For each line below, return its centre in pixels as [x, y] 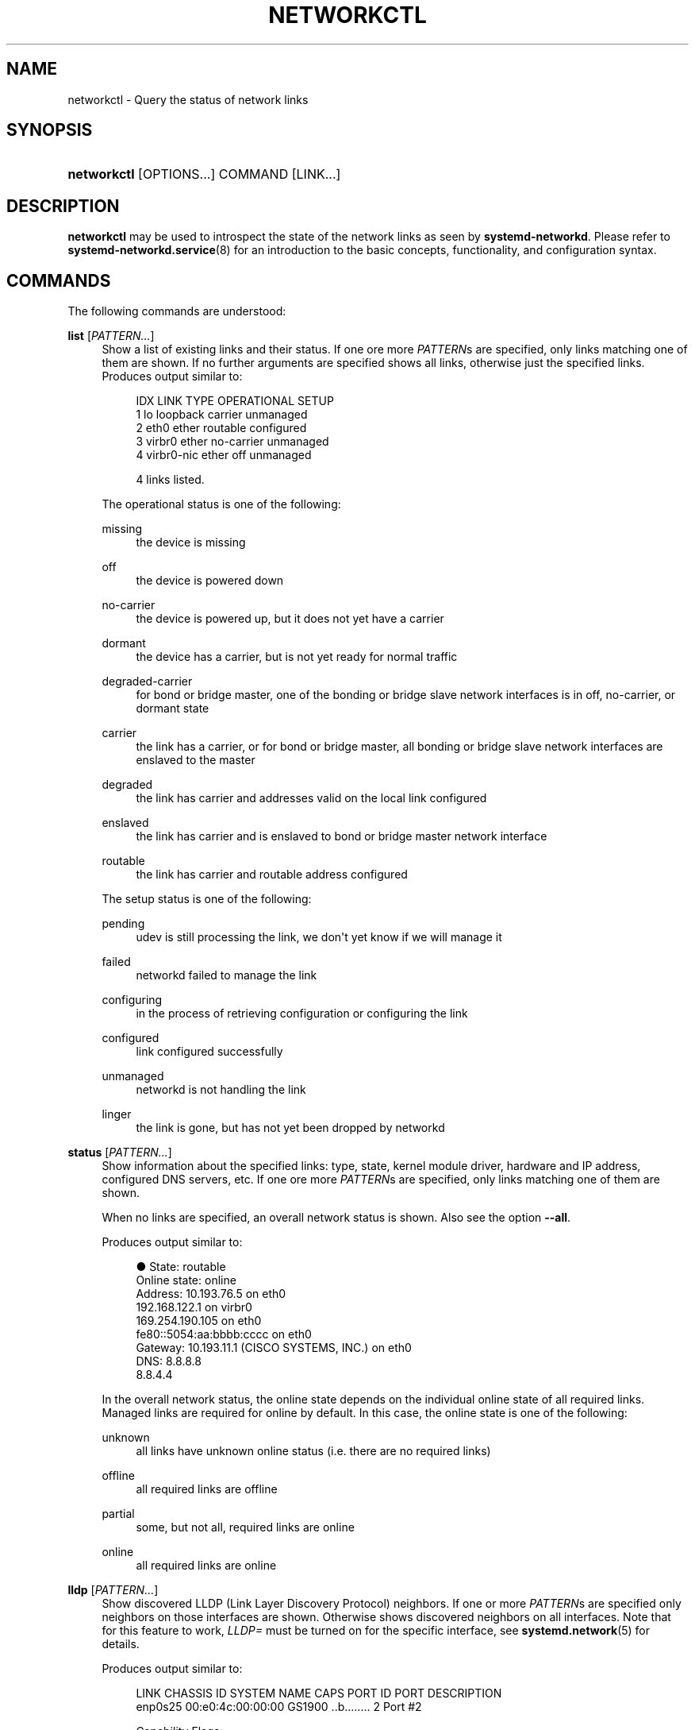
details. [121, 1644]
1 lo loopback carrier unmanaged [222, 415]
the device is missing [191, 543]
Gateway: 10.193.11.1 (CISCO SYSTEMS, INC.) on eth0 [274, 1348]
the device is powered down [210, 581]
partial [118, 1514]
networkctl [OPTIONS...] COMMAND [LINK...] [204, 174]
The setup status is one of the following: [207, 899]
